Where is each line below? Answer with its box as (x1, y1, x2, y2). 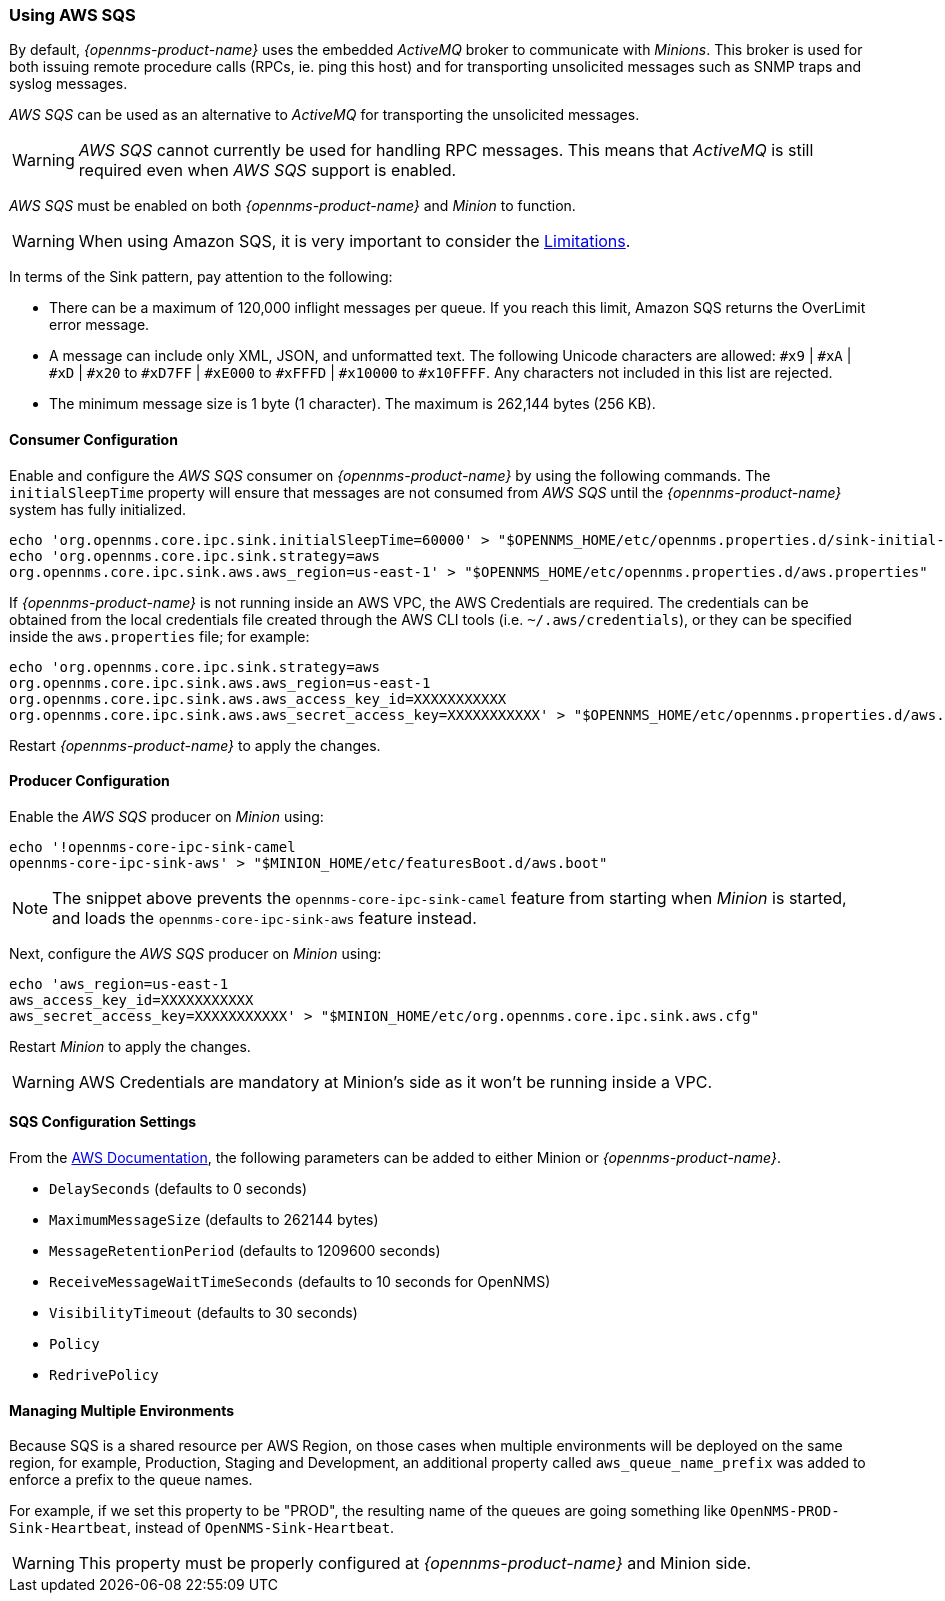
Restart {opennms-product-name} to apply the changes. (9, 736, 381, 754)
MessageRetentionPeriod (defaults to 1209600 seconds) (49, 1242, 441, 1260)
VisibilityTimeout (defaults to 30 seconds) (49, 1304, 358, 1322)
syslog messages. (9, 75, 128, 93)
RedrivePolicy (49, 1367, 159, 1384)
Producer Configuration (9, 772, 170, 790)
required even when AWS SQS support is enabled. (78, 160, 457, 181)
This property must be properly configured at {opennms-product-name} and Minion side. (78, 1553, 752, 1574)
